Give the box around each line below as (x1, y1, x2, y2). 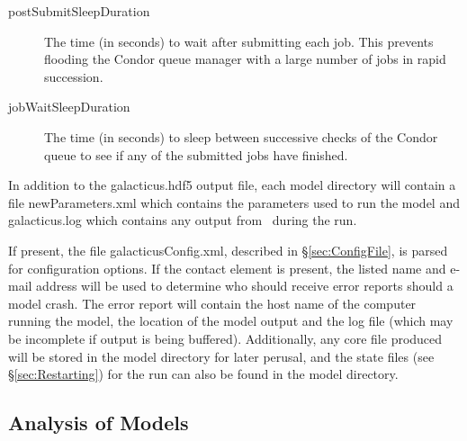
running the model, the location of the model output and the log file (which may (8, 311, 454, 330)
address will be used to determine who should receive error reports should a (36, 276, 454, 295)
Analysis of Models (8, 409, 189, 436)
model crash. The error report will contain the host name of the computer (8, 293, 417, 312)
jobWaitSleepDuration (8, 97, 130, 116)
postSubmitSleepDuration (8, 2, 150, 20)
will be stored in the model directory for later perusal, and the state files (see (8, 346, 435, 365)
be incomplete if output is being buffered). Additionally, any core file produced (8, 328, 443, 347)
